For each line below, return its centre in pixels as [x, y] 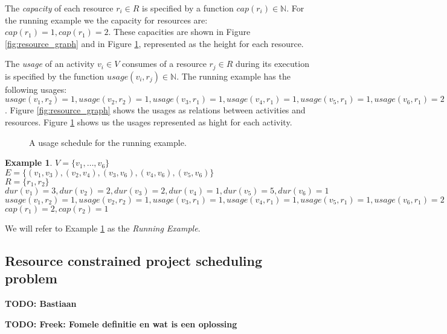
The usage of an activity [50, 64]
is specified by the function [55, 76]
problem [31, 278]
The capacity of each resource [59, 8]
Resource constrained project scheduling [134, 260]
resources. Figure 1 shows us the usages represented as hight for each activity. [149, 122]
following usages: [36, 89]
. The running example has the [233, 76]
